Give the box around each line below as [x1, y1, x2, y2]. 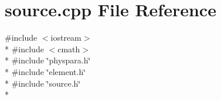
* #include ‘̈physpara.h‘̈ [5, 54, 91, 66]
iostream [50, 31, 81, 44]
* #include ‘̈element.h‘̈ [5, 65, 86, 77]
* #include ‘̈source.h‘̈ [5, 77, 81, 89]
